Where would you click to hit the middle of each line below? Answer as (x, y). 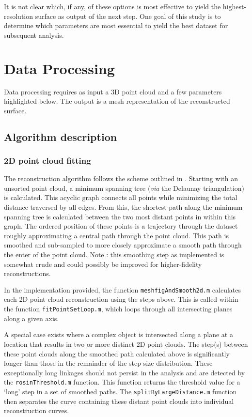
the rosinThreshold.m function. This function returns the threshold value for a (122, 382)
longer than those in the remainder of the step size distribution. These (108, 363)
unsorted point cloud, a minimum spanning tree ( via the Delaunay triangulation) (124, 188)
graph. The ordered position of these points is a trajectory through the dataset (121, 226)
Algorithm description (61, 136)
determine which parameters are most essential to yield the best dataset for (116, 25)
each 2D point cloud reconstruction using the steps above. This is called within (121, 299)
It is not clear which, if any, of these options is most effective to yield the (112, 6)
